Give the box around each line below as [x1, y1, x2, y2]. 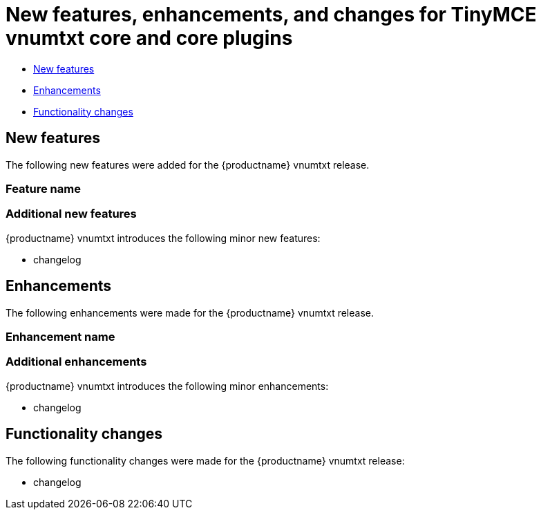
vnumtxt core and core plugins [6, 26, 293, 50]
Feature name [6, 181, 81, 196]
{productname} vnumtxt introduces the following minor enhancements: [6, 380, 329, 392]
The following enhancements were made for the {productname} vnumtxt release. [6, 306, 374, 319]
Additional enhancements [6, 355, 147, 369]
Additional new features [6, 207, 137, 221]
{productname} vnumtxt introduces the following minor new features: [6, 232, 321, 244]
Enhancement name [6, 329, 115, 344]
